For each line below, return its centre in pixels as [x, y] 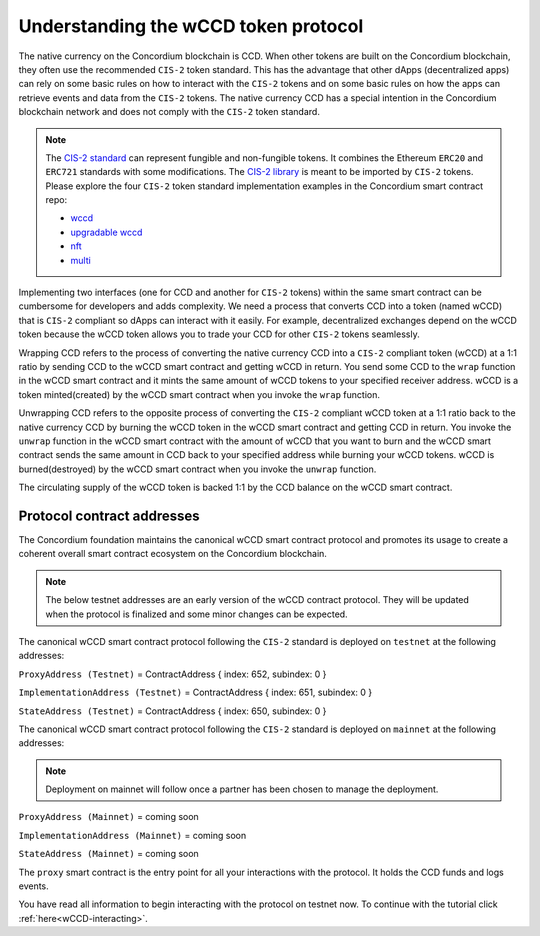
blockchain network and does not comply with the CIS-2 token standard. [169, 112]
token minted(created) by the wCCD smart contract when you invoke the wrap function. [199, 394]
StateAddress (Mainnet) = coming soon [108, 854]
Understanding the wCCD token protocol [191, 26]
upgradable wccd [106, 232]
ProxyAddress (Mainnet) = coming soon [108, 817]
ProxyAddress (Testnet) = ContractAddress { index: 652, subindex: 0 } [172, 674]
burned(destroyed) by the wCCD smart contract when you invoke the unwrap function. [197, 469]
